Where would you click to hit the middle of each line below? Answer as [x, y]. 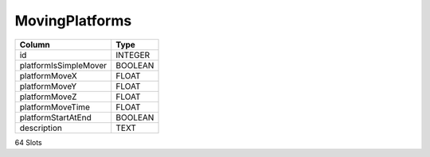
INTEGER [133, 55]
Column [35, 44]
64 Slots [29, 142]
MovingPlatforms [73, 21]
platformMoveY [48, 86]
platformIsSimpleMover [63, 65]
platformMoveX [48, 75]
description [41, 128]
